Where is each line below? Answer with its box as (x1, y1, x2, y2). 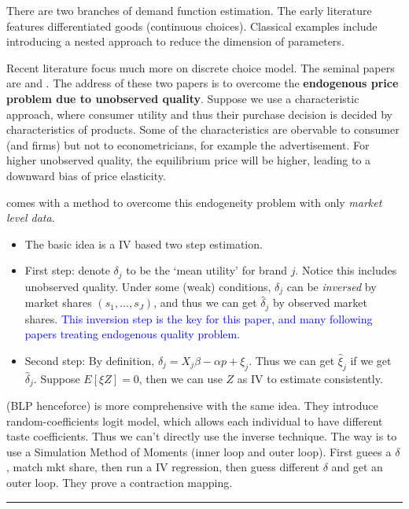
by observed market (273, 294, 367, 311)
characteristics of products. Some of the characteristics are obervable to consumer (6, 121, 400, 138)
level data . (6, 209, 55, 226)
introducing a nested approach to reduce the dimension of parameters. (6, 33, 345, 50)
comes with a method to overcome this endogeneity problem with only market (6, 194, 382, 210)
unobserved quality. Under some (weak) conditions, (24, 278, 271, 294)
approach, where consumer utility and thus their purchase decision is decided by (6, 105, 392, 122)
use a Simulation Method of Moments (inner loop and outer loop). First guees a (6, 443, 392, 459)
